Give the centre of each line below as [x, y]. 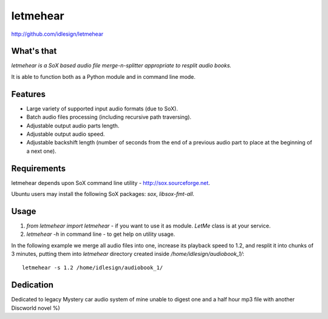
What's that [34, 51]
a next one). [42, 151]
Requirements [39, 168]
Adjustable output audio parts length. [73, 126]
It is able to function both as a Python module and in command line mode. [103, 76]
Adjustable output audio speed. [66, 134]
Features [28, 94]
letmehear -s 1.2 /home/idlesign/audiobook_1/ [93, 268]
